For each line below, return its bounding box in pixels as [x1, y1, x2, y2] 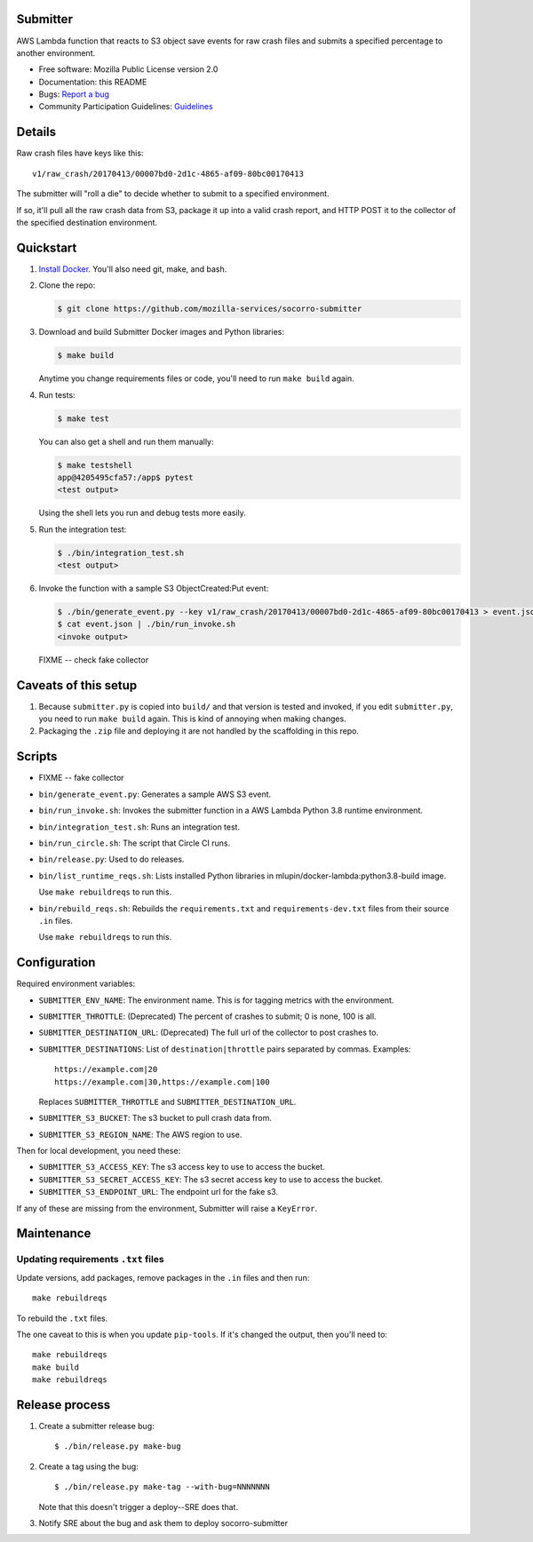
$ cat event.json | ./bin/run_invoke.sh [57, 619, 235, 630]
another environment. [16, 47, 96, 58]
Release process [16, 1397, 111, 1412]
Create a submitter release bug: [38, 1421, 155, 1432]
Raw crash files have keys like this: [16, 147, 144, 159]
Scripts [16, 749, 58, 764]
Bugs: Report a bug [38, 89, 110, 99]
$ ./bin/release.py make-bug [54, 1442, 181, 1451]
